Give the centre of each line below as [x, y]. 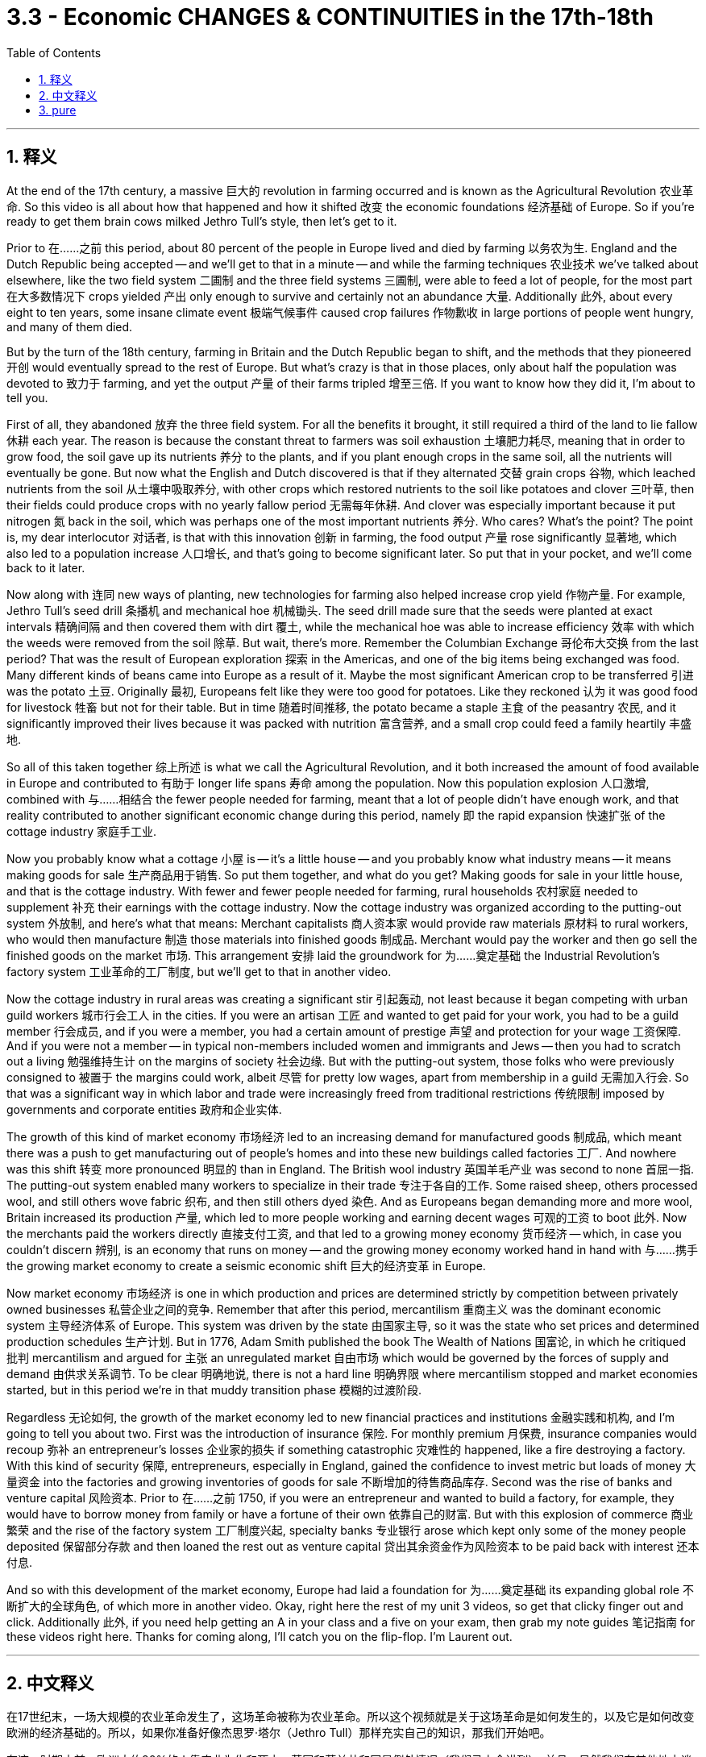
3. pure [58, 110]
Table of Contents [54, 52]
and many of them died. [70, 326]
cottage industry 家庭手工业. [81, 831]
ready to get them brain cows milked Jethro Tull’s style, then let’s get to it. [202, 221]
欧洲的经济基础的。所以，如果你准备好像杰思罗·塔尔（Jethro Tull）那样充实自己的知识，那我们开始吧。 [279, 1733]
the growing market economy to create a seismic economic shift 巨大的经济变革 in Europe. [246, 1265]
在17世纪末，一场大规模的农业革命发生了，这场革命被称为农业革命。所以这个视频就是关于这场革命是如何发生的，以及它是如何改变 [351, 1717]
